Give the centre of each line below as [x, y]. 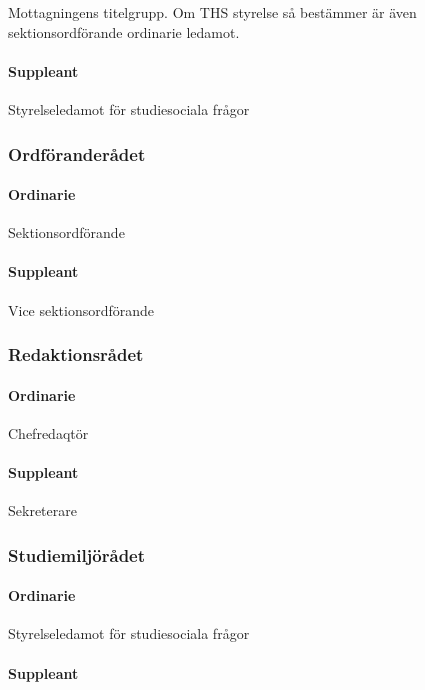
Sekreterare [42, 510]
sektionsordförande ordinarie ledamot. [124, 31]
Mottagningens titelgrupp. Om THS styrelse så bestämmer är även [212, 12]
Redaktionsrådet [76, 354]
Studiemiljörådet [77, 554]
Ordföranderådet [77, 153]
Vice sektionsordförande [81, 309]
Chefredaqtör [48, 432]
